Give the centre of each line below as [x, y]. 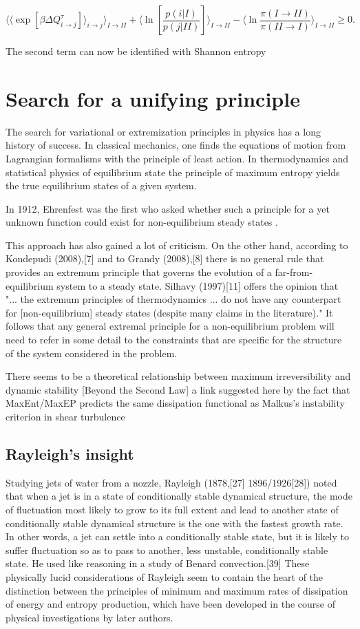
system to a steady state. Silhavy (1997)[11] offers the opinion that [198, 285]
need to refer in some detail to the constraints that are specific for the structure [174, 340]
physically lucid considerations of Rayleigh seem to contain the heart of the [165, 576]
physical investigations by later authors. [89, 617]
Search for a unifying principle [153, 98]
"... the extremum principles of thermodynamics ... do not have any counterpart [173, 299]
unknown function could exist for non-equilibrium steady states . [142, 222]
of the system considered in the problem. [92, 353]
